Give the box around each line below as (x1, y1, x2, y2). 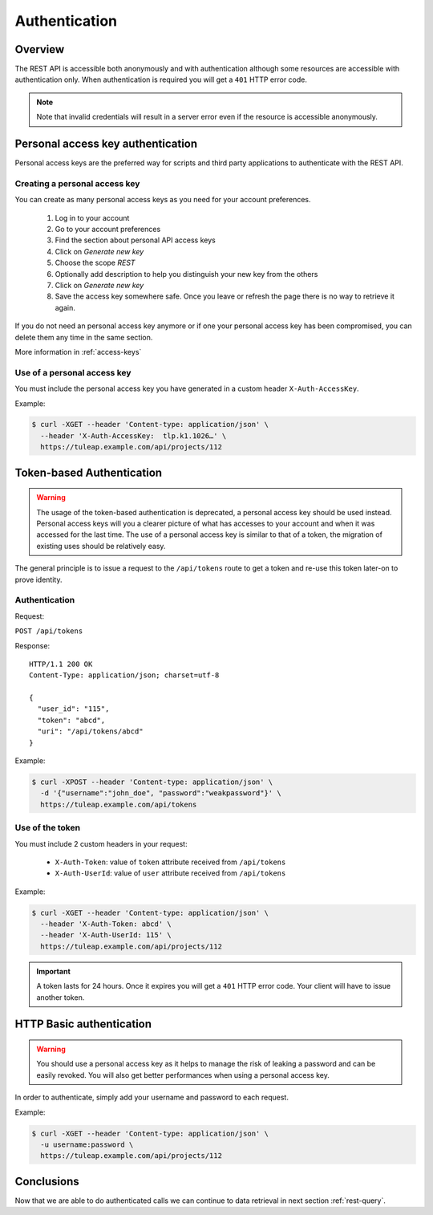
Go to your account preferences (55, 225, 161, 234)
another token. (36, 992, 85, 1002)
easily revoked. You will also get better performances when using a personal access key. (36, 1070, 330, 1079)
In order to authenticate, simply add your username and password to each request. (14, 1092, 289, 1103)
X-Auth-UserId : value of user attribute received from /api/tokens (55, 868, 286, 878)
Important (36, 966, 71, 976)
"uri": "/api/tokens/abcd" (37, 727, 144, 736)
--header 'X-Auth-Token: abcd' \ (40, 920, 172, 929)
